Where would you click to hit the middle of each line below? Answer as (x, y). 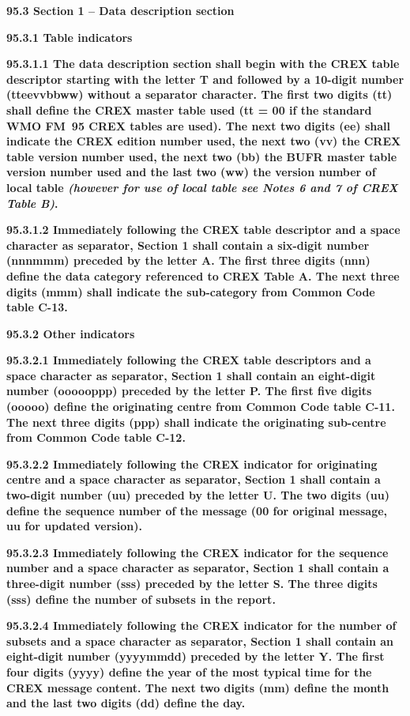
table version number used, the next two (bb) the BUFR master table (202, 156)
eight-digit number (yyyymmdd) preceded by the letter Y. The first (196, 656)
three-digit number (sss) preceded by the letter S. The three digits (192, 583)
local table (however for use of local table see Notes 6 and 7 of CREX (202, 187)
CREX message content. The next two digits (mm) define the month (198, 687)
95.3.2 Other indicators (71, 333)
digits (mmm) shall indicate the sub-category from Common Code (191, 291)
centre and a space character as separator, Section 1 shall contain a (194, 479)
